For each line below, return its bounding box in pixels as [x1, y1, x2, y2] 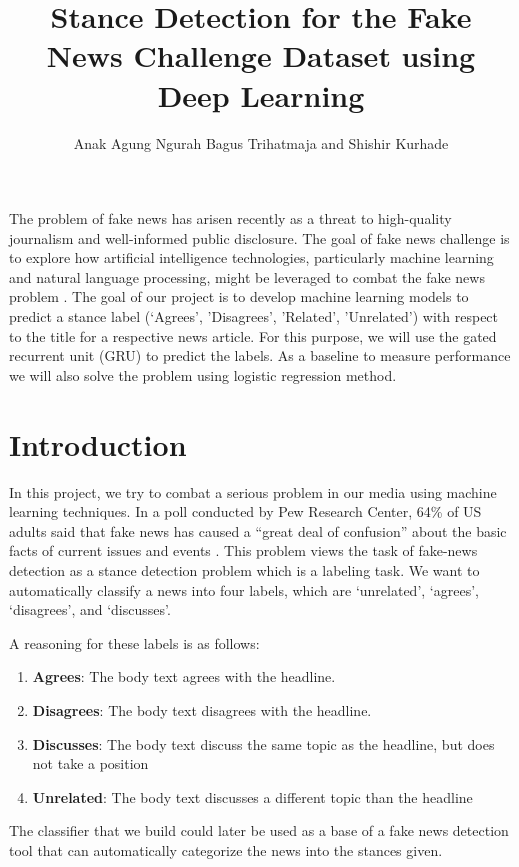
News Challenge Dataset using [46, 35, 476, 76]
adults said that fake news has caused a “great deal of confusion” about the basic [9, 520, 507, 541]
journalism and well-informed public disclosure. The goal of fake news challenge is [9, 227, 510, 248]
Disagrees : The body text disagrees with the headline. [32, 699, 372, 720]
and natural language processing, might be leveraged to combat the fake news [9, 266, 485, 287]
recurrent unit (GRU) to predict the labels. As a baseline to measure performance [9, 345, 511, 366]
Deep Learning [157, 74, 365, 115]
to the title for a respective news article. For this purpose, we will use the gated [9, 325, 497, 346]
